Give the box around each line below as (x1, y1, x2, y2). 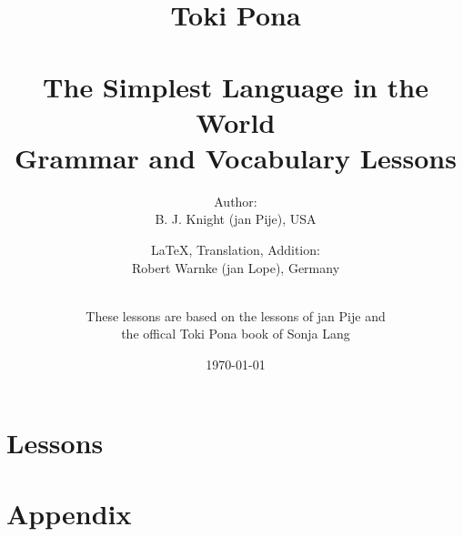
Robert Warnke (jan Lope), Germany (131, 258, 340, 277)
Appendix (6, 495, 132, 532)
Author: (214, 191, 257, 210)
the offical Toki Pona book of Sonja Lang (121, 324, 350, 343)
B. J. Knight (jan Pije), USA (155, 209, 317, 228)
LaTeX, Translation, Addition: (151, 240, 320, 259)
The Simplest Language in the (43, 67, 428, 105)
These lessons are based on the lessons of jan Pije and (86, 306, 386, 325)
